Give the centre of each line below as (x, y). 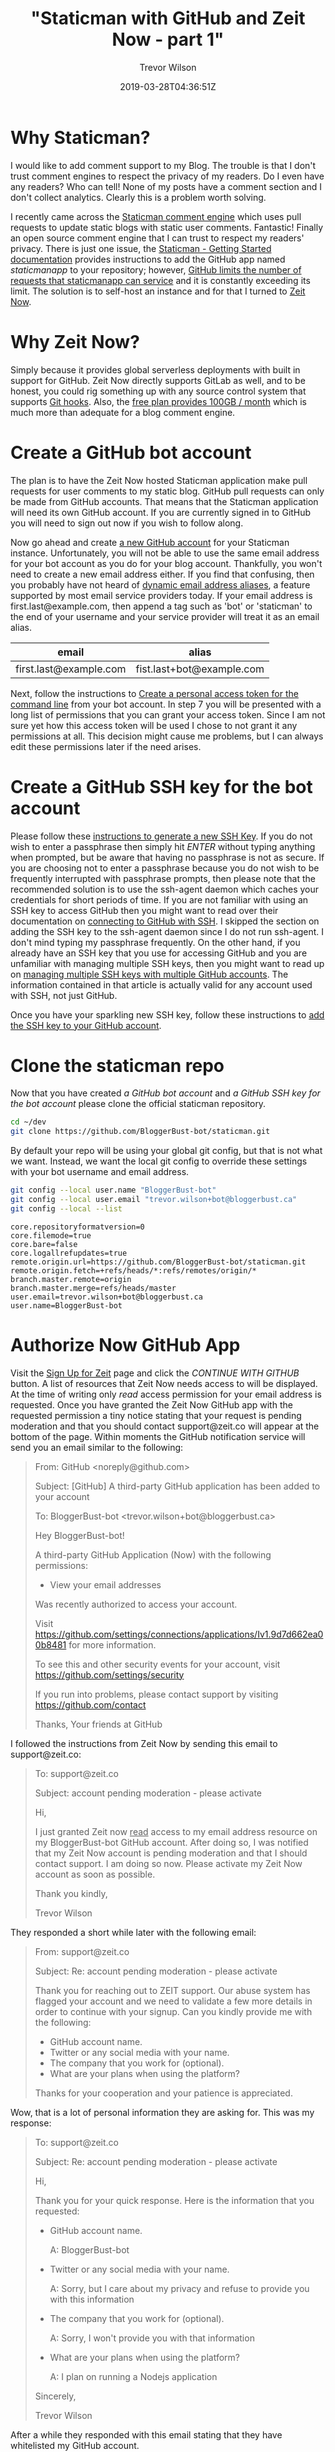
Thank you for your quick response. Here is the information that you (174, 2200)
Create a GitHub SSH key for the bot (161, 786)
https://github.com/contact (90, 1704)
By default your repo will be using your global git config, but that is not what (166, 1151)
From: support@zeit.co (82, 1951)
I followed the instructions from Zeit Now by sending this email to (144, 1743)
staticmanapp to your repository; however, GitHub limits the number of (156, 269)
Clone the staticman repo (117, 1065)
